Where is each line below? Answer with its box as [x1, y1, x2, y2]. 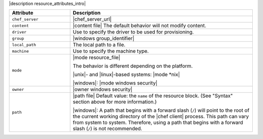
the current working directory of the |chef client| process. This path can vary [73, 113, 249, 120]
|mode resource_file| [73, 54, 120, 61]
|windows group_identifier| [73, 35, 134, 42]
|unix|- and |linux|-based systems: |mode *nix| [73, 71, 180, 78]
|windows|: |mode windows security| [73, 80, 158, 87]
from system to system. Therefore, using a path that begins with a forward [73, 119, 244, 126]
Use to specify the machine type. [73, 48, 149, 54]
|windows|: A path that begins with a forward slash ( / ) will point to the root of [73, 107, 249, 114]
